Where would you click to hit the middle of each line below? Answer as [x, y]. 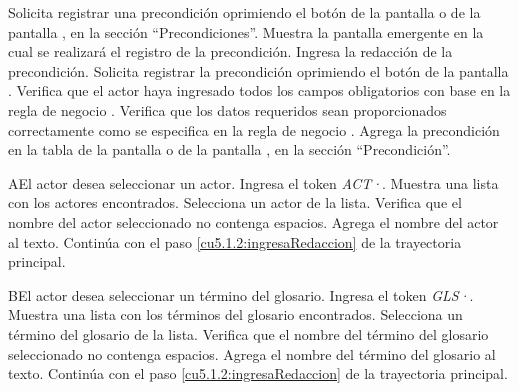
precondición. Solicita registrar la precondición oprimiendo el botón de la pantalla [258, 70]
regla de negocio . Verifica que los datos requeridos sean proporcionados [227, 109]
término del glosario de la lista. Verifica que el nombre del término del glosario [248, 333]
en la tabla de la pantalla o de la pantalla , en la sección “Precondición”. [229, 149]
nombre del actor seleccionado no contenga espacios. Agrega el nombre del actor [253, 221]
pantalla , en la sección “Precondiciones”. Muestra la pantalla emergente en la [246, 31]
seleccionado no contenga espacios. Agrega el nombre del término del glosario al [252, 353]
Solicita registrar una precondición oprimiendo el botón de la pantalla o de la [244, 12]
